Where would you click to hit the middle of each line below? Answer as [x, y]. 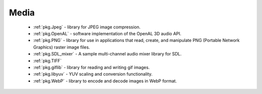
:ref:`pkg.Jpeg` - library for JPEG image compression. [87, 27]
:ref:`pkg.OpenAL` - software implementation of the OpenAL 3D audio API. [107, 33]
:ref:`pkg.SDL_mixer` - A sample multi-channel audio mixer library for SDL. [107, 54]
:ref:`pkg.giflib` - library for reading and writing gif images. [91, 67]
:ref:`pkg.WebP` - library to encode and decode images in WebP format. [105, 81]
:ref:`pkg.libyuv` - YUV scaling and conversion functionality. [93, 74]
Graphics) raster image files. [62, 47]
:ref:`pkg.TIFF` [47, 61]
